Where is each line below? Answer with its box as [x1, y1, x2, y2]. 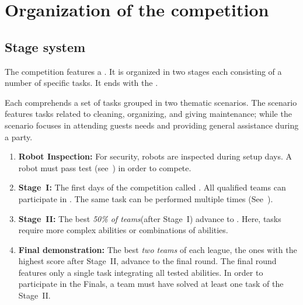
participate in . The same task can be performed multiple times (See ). [18, 192, 273, 205]
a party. [5, 130, 33, 143]
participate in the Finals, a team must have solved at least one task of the [18, 278, 284, 290]
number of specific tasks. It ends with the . [5, 77, 158, 89]
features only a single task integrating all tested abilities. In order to [18, 266, 263, 278]
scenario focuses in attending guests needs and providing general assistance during [5, 119, 299, 131]
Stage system [5, 37, 86, 56]
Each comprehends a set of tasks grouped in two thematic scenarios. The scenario [5, 96, 297, 108]
